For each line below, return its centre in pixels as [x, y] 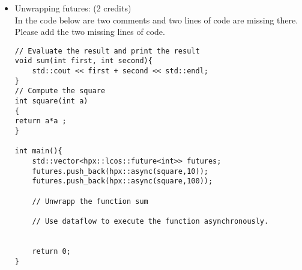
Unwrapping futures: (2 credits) [73, 8]
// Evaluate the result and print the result [107, 51]
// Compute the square [60, 91]
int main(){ [38, 151]
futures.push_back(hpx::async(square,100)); [122, 181]
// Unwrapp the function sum [90, 201]
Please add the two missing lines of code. [90, 32]
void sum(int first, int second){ [83, 61]
